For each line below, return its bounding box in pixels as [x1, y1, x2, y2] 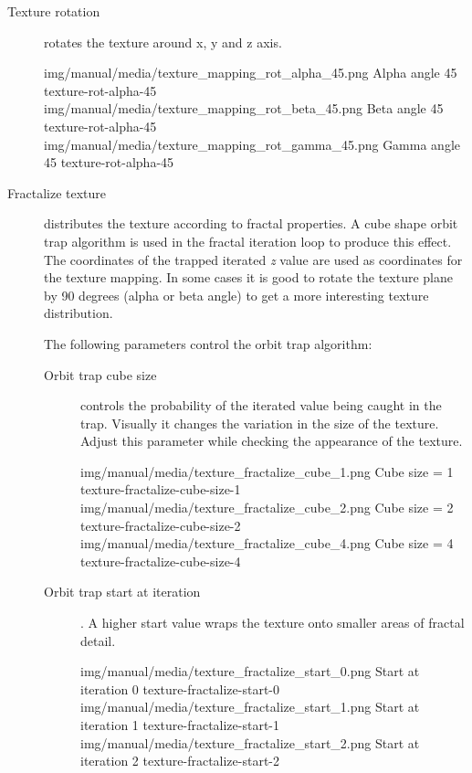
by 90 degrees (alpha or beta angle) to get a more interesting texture [44, 285, 429, 304]
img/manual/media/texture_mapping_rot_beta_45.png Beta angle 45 [44, 99, 444, 118]
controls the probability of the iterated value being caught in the [80, 396, 442, 415]
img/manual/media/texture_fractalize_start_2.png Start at [80, 733, 420, 752]
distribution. [44, 303, 113, 323]
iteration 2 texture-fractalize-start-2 [80, 751, 280, 770]
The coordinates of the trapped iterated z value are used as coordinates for [44, 249, 463, 269]
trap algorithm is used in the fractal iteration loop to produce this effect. [44, 231, 452, 250]
